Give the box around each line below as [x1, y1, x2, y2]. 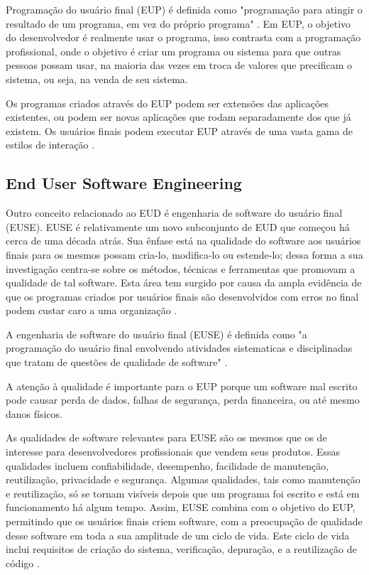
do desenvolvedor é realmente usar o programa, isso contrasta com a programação [6, 30, 361, 45]
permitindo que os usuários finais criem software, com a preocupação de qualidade [6, 514, 363, 529]
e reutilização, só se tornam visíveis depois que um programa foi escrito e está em [6, 485, 360, 500]
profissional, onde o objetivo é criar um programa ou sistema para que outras [6, 43, 341, 58]
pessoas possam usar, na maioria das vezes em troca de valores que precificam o [6, 58, 353, 72]
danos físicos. [6, 406, 62, 421]
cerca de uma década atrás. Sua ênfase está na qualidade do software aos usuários [6, 233, 361, 248]
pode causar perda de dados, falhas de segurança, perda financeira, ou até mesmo [6, 392, 360, 407]
